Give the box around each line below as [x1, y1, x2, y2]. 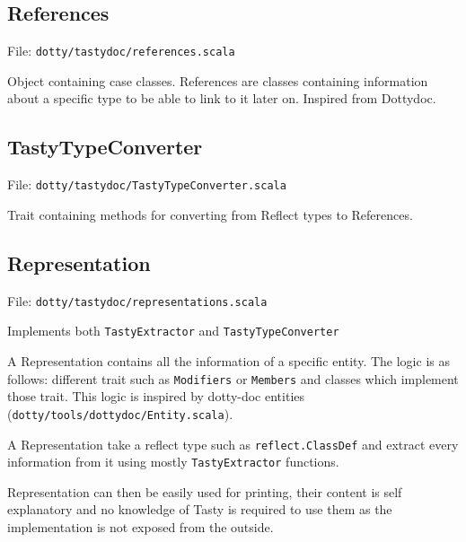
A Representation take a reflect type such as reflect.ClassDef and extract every [7, 434, 459, 453]
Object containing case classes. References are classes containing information [7, 71, 428, 90]
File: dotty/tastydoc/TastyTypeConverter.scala [7, 175, 286, 194]
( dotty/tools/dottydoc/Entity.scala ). [7, 404, 233, 423]
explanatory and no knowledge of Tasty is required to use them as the [7, 500, 392, 519]
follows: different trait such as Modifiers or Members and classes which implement [7, 369, 459, 388]
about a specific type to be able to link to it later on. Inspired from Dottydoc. [7, 89, 436, 108]
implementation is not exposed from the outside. [7, 518, 274, 537]
